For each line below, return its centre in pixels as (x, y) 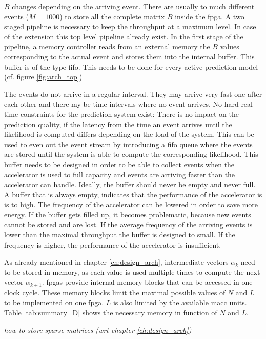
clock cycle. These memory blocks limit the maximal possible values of (115, 292)
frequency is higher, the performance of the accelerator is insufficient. (113, 244)
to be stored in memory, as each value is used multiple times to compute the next (132, 272)
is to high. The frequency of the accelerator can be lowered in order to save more (131, 204)
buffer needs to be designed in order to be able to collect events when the (119, 164)
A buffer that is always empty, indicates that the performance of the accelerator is (133, 194)
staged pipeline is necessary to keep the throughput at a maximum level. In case (130, 26)
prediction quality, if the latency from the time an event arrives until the (118, 124)
